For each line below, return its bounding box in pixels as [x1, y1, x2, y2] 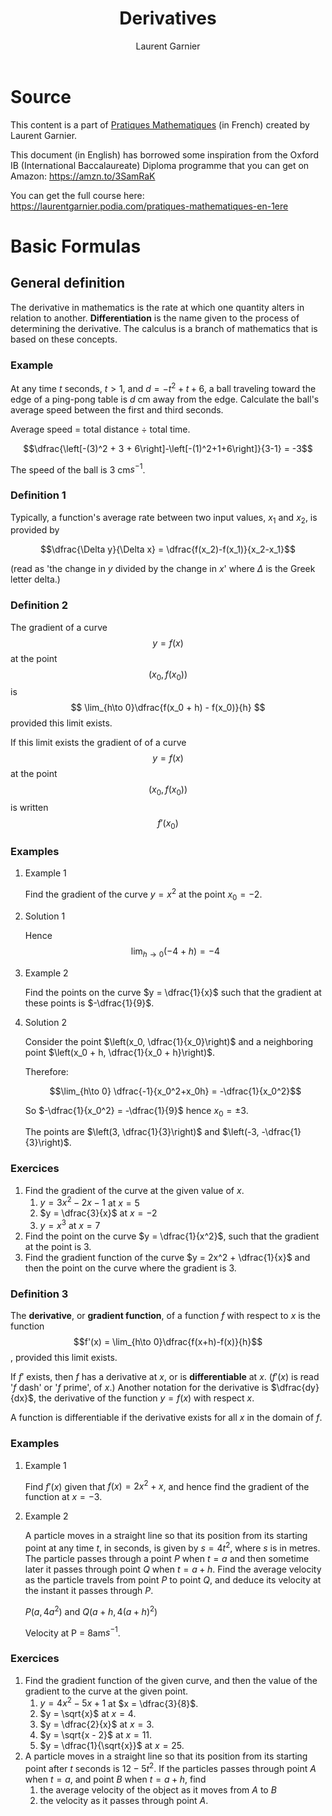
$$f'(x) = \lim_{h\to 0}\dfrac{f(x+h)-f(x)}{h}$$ [73, 1336, 263, 1348]
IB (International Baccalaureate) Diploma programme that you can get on [10, 159, 310, 171]
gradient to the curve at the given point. [24, 1685, 189, 1697]
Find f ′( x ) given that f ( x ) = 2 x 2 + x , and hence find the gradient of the [24, 1478, 310, 1492]
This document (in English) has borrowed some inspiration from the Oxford [10, 148, 319, 161]
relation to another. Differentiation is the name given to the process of [10, 312, 300, 324]
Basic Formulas [10, 235, 142, 257]
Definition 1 [10, 488, 67, 502]
